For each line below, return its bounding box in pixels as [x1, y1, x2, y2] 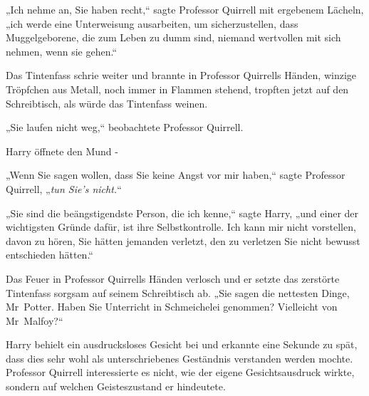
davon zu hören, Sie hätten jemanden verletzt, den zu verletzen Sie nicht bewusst [6, 233, 360, 248]
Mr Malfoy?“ [6, 313, 63, 328]
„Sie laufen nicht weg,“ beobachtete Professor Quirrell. [6, 120, 244, 135]
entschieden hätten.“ [6, 247, 93, 262]
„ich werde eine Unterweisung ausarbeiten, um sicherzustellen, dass [6, 16, 298, 31]
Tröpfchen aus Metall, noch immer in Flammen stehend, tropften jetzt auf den [6, 81, 349, 96]
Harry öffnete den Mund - [6, 143, 118, 158]
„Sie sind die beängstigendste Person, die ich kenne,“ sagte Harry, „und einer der [6, 205, 359, 220]
